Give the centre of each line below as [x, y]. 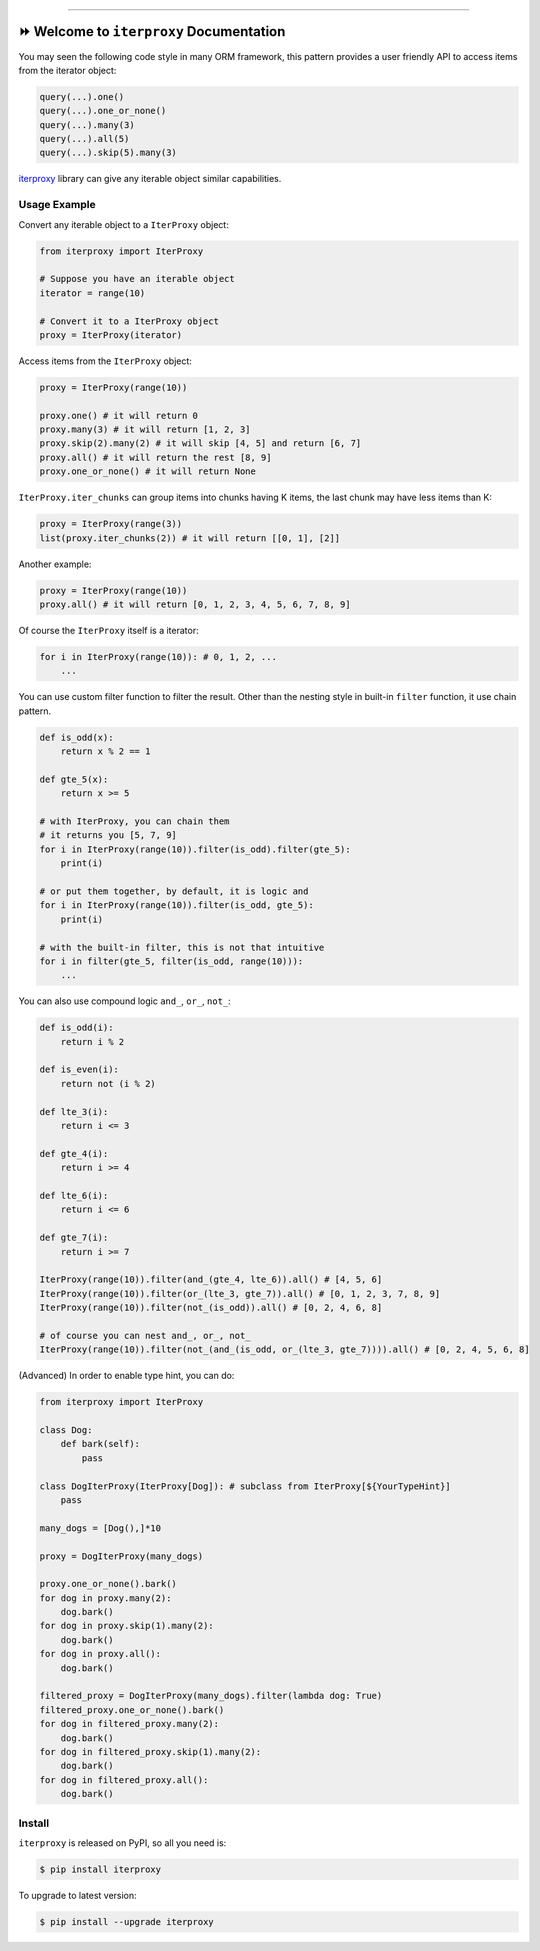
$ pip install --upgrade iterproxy [126, 1921]
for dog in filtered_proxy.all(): [124, 1779]
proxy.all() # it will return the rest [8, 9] [155, 457]
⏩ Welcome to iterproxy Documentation [152, 31]
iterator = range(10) [92, 293]
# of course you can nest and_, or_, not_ [145, 1335]
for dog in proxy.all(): [100, 1654]
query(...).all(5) [84, 139]
